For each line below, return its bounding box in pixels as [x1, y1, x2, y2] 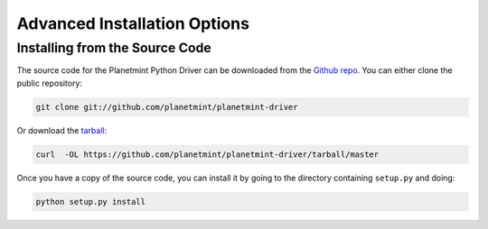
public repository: [16, 78, 83, 88]
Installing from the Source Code [16, 40, 211, 56]
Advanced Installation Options [16, 14, 250, 33]
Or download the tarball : [16, 124, 108, 135]
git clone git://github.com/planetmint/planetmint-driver [35, 102, 298, 112]
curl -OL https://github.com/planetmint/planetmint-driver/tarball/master [35, 149, 380, 160]
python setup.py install [35, 197, 146, 206]
